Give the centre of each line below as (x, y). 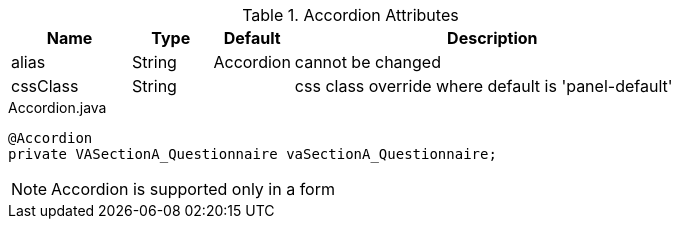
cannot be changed (367, 62)
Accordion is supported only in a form (193, 189)
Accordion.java (57, 107)
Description (492, 38)
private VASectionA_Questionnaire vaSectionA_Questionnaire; (252, 154)
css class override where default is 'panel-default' (483, 86)
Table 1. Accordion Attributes (350, 15)
